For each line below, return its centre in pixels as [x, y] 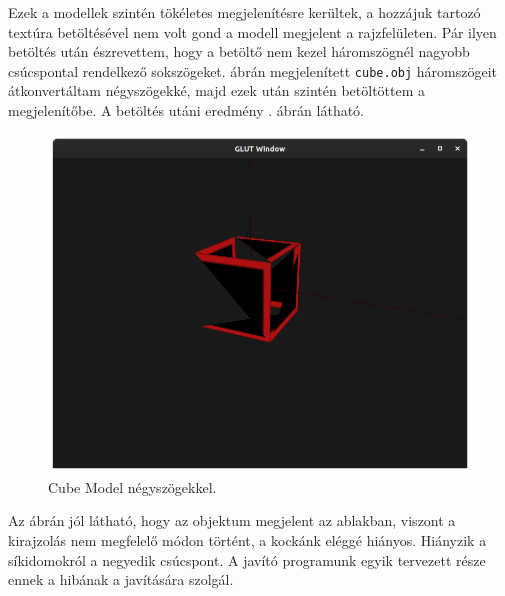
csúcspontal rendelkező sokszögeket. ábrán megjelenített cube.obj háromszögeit [253, 70]
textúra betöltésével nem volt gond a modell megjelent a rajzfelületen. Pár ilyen [252, 31]
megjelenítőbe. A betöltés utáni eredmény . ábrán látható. [186, 110]
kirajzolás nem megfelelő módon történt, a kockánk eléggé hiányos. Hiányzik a [247, 540]
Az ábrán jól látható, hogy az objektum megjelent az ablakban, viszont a [232, 520]
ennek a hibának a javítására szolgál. [121, 579]
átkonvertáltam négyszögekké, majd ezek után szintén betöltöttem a [217, 90]
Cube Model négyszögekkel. [132, 486]
